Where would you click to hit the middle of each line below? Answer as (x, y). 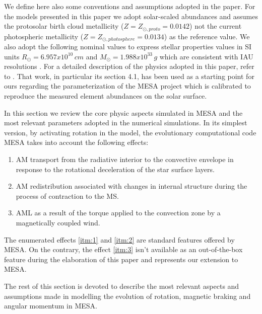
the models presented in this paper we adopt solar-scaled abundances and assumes (131, 16)
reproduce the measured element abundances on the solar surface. (106, 96)
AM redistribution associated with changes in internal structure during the (132, 186)
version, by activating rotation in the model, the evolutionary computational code (130, 132)
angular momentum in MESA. (51, 306)
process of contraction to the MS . (67, 195)
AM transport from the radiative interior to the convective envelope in (125, 159)
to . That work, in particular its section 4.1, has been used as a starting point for (129, 76)
